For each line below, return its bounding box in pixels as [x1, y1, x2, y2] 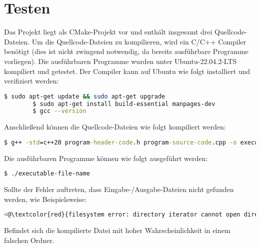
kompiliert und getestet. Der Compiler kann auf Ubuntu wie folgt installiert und [4, 65, 250, 76]
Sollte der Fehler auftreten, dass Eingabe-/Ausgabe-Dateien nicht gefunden [4, 184, 234, 194]
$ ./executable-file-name [4, 170, 90, 177]
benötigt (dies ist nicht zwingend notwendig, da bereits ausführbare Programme [4, 46, 248, 56]
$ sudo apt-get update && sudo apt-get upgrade [4, 92, 165, 100]
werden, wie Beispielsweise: [4, 193, 86, 204]
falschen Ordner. [4, 234, 54, 245]
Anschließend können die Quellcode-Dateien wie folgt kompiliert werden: [4, 121, 226, 132]
